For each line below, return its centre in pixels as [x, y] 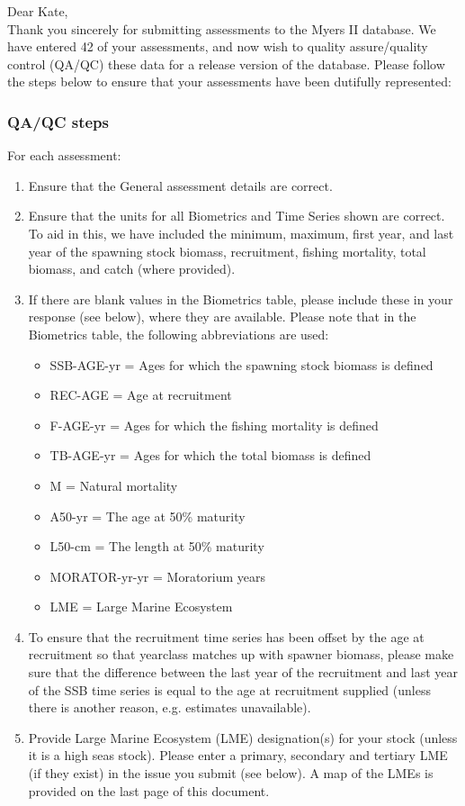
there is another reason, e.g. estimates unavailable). [170, 707]
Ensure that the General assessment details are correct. [180, 185]
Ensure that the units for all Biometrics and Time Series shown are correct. [237, 216]
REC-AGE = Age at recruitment [141, 395]
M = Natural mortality [114, 485]
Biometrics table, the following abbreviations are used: [179, 334]
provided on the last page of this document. [149, 790]
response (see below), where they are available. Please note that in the [222, 317]
